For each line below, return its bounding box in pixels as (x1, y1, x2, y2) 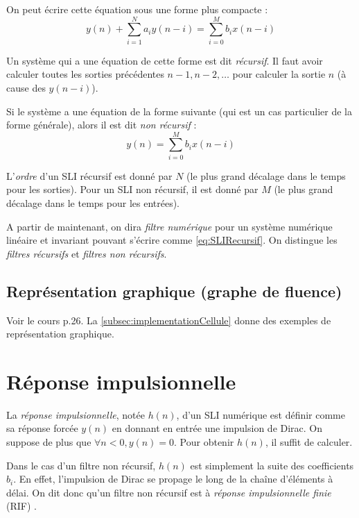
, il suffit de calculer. (265, 435, 353, 449)
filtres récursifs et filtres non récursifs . (6, 246, 167, 260)
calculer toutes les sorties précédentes (6, 67, 164, 81)
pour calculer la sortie (232, 67, 326, 81)
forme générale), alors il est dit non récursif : (6, 117, 197, 132)
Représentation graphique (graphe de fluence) (6, 280, 342, 301)
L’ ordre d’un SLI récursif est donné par (6, 168, 173, 183)
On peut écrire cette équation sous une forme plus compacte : (6, 2, 268, 16)
